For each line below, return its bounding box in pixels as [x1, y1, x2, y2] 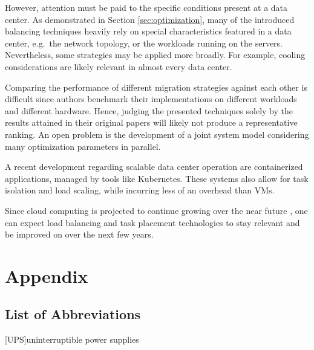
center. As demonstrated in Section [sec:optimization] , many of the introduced [5, 13, 295, 25]
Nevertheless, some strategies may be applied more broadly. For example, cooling [5, 48, 306, 61]
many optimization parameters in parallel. [5, 140, 161, 152]
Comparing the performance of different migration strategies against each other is [5, 80, 307, 93]
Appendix [5, 263, 88, 288]
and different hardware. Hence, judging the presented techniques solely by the [5, 104, 293, 117]
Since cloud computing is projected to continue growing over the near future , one [5, 204, 308, 216]
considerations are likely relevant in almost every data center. [5, 60, 232, 73]
